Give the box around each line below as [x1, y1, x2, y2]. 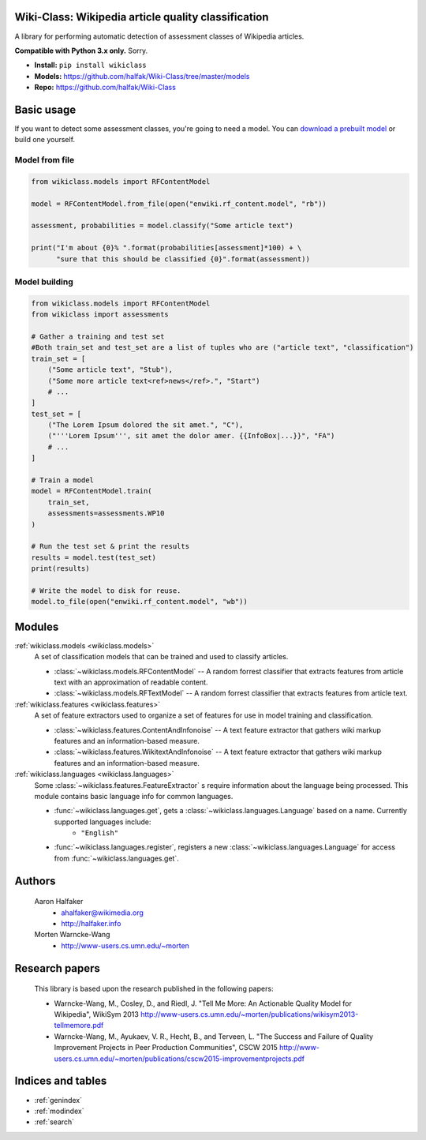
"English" [80, 829, 118, 838]
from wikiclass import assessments [31, 310, 169, 319]
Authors [14, 874, 56, 887]
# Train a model [31, 476, 95, 485]
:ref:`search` [34, 1117, 75, 1127]
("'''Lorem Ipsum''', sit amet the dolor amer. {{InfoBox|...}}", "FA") [47, 431, 335, 441]
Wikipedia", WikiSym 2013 [54, 1010, 140, 1019]
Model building [14, 276, 74, 287]
